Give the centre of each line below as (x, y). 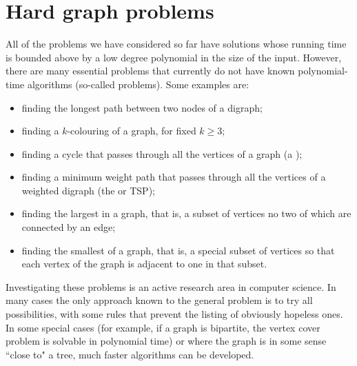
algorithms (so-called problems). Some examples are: (138, 84)
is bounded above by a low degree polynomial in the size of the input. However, (174, 57)
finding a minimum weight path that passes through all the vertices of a (174, 177)
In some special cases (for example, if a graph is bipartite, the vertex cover (163, 327)
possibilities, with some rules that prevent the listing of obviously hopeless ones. (174, 314)
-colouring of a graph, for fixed (132, 131)
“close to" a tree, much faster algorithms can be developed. (130, 354)
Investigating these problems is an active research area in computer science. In (171, 286)
